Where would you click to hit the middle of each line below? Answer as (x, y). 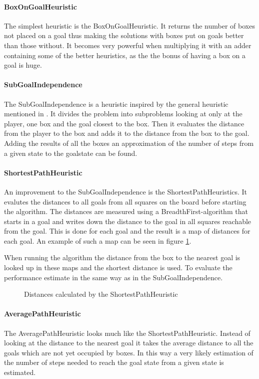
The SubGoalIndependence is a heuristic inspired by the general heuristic (116, 104)
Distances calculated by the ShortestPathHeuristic (101, 294)
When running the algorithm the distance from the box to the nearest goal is (122, 257)
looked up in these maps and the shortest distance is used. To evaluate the (118, 267)
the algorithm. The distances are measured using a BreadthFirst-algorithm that (126, 211)
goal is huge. (23, 65)
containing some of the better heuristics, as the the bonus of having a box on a (125, 55)
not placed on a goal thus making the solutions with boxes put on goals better (124, 35)
